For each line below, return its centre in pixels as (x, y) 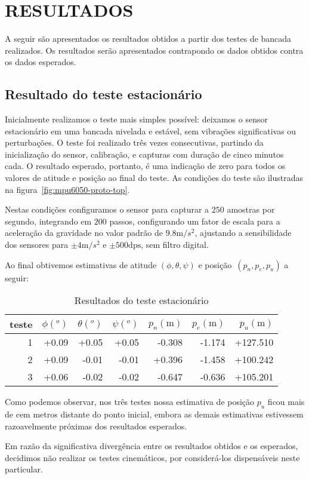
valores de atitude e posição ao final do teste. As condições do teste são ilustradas (154, 178)
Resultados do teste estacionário (141, 300)
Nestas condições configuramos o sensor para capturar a (107, 209)
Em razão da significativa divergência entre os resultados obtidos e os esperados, (152, 446)
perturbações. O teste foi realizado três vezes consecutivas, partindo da (134, 142)
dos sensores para (37, 245)
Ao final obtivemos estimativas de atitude (81, 264)
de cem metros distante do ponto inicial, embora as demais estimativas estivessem (154, 414)
